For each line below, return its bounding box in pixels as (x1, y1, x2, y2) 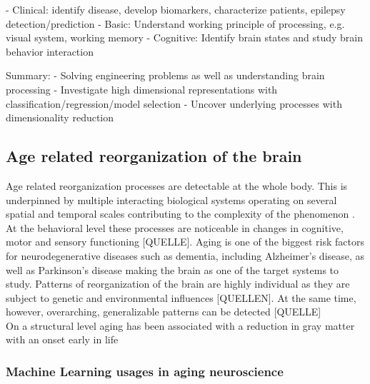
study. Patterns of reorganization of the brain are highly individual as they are (6, 276, 350, 291)
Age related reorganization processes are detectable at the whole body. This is (6, 178, 348, 193)
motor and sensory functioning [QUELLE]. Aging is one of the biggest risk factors (6, 234, 364, 249)
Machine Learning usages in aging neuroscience (6, 363, 284, 380)
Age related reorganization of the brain (6, 145, 302, 167)
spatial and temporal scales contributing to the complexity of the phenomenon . (6, 206, 355, 221)
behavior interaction (6, 44, 94, 59)
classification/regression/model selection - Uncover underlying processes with (6, 96, 342, 111)
